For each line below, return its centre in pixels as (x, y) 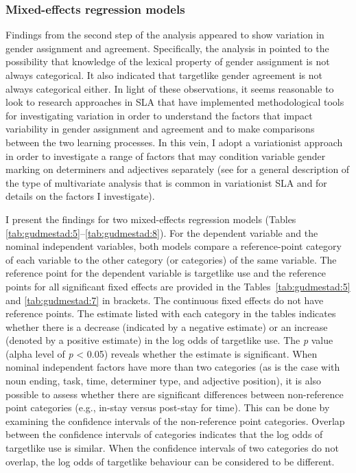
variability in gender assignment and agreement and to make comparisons (160, 129)
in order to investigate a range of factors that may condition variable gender (166, 155)
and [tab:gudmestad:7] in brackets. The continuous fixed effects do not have (165, 300)
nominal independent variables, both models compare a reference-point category (174, 246)
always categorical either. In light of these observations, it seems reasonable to (170, 88)
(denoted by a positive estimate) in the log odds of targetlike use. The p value (169, 340)
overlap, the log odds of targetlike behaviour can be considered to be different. (170, 461)
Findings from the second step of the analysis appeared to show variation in (165, 35)
